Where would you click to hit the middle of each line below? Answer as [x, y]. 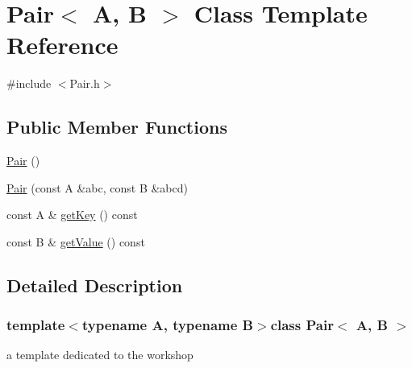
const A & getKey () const [72, 215]
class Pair [302, 325]
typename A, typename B [168, 325]
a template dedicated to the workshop [100, 355]
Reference [62, 45]
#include [29, 83]
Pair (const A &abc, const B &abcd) [97, 187]
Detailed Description [95, 285]
